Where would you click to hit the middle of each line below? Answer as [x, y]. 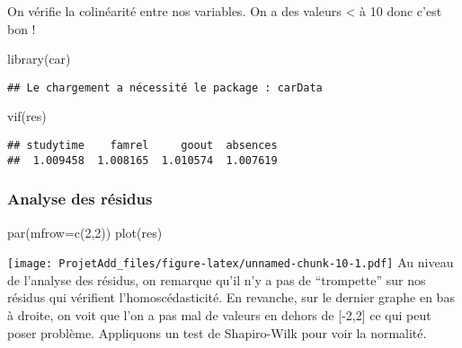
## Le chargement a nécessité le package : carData [165, 87]
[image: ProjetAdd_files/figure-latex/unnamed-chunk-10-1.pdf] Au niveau [231, 262]
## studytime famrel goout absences [142, 146]
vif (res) [27, 116]
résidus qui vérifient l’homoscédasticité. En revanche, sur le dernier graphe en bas [231, 297]
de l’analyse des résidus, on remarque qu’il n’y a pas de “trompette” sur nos [217, 279]
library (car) [39, 59]
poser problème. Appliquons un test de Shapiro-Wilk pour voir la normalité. [217, 332]
